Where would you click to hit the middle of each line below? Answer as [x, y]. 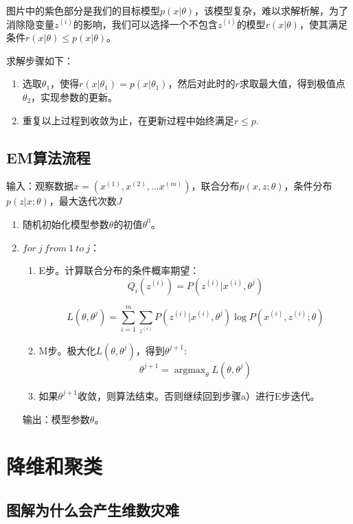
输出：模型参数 [56, 419]
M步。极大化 [67, 350]
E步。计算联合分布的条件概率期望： [119, 270]
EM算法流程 [48, 157]
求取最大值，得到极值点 [292, 83]
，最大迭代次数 [83, 201]
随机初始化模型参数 [66, 224]
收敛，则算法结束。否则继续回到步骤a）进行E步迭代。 [198, 395]
